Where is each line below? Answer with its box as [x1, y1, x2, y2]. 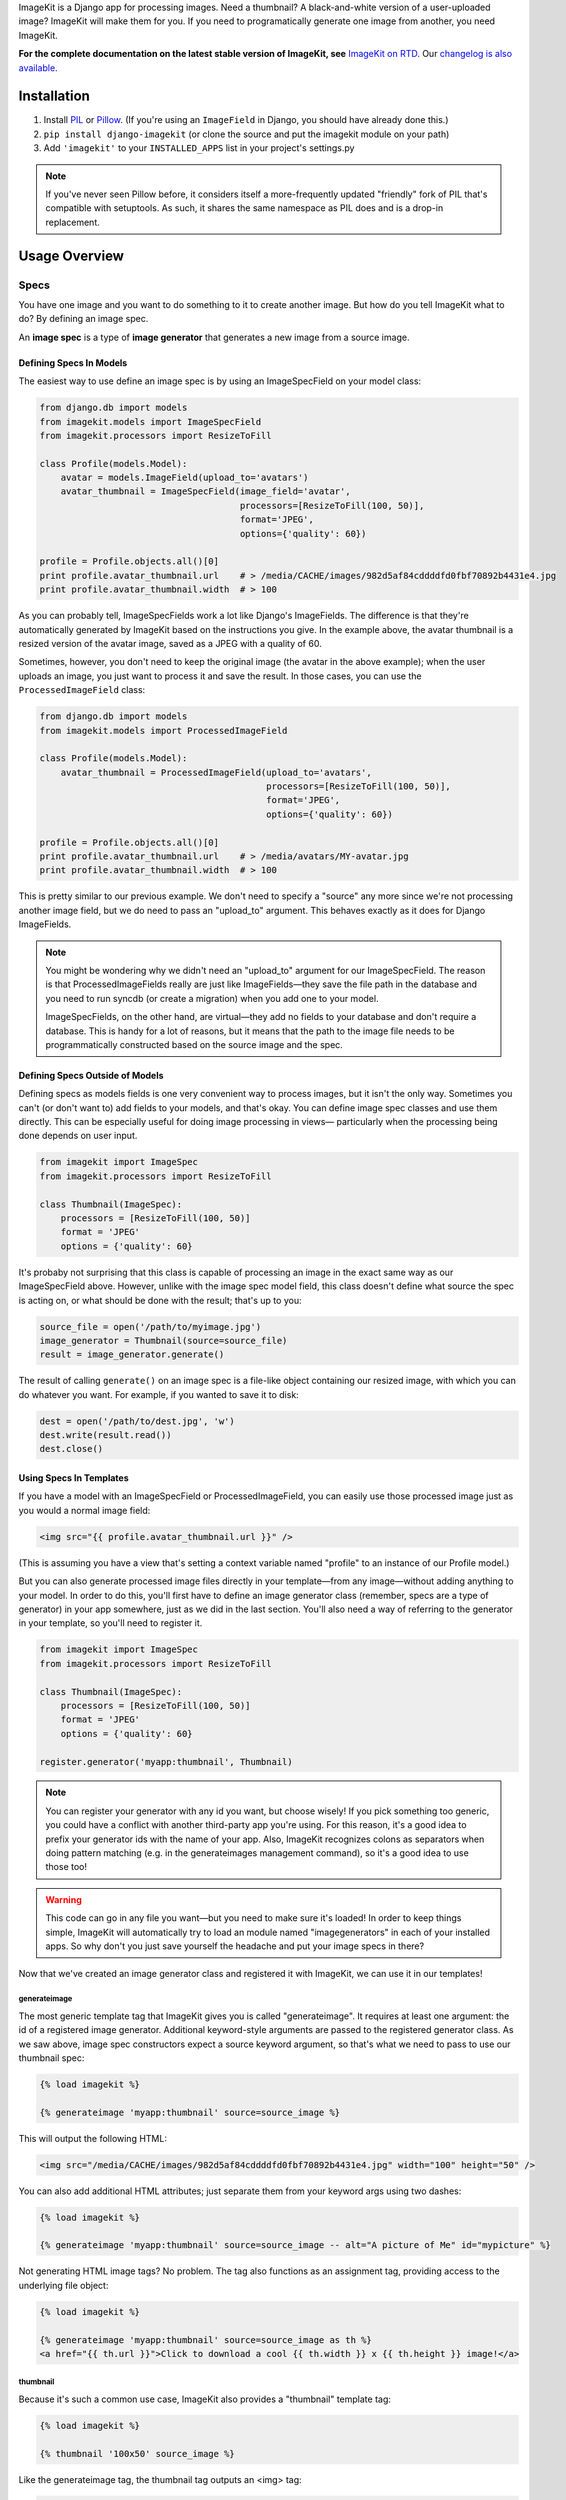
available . [18, 61, 59, 74]
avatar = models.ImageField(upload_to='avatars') [60, 472, 309, 484]
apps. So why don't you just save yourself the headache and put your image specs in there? [45, 1940, 425, 1952]
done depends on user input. [18, 1130, 138, 1142]
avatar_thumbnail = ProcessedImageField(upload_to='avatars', [60, 766, 372, 778]
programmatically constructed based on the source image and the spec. [45, 1038, 344, 1050]
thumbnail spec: [18, 2051, 85, 2064]
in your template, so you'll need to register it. [18, 1617, 203, 1629]
